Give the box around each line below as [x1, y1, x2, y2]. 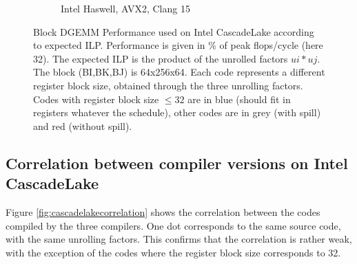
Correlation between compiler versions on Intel [6, 152, 348, 173]
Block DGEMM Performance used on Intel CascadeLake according [33, 24, 314, 38]
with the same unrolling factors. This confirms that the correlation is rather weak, [6, 232, 352, 246]
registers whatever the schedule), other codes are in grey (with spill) [33, 105, 321, 120]
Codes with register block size [33, 91, 159, 106]
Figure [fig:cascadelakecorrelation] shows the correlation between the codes [6, 204, 320, 219]
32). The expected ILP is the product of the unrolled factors [33, 51, 288, 65]
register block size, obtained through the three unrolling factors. [33, 78, 303, 92]
